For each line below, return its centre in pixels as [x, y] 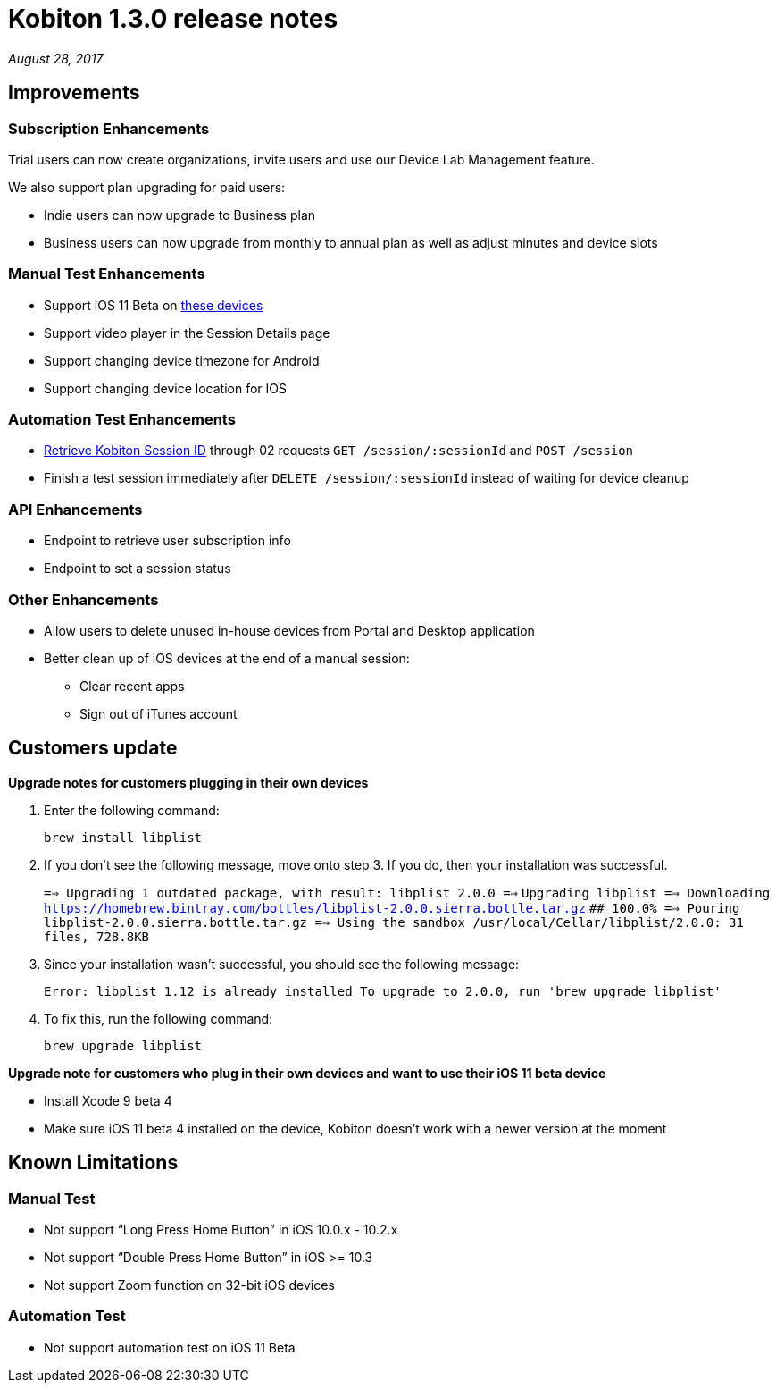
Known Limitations [93, 1163]
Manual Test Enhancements [107, 274]
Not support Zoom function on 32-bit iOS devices [189, 1285]
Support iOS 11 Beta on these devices [154, 305]
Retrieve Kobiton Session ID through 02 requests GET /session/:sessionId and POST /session [339, 451]
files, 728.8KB [97, 936]
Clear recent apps [132, 686]
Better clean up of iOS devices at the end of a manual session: [227, 658]
